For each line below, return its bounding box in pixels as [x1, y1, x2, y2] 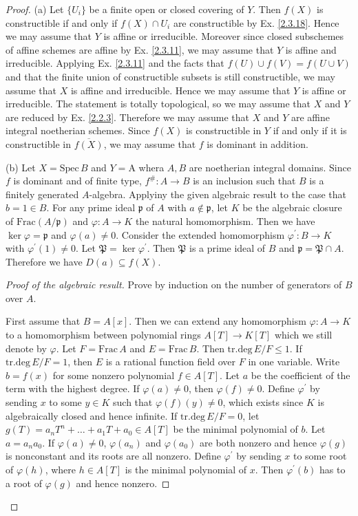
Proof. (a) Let [6, 2, 64, 16]
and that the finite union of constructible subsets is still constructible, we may [6, 69, 335, 83]
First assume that [6, 314, 81, 328]
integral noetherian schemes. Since [6, 123, 150, 138]
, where [45, 462, 76, 476]
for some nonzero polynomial [52, 367, 175, 382]
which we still [274, 327, 333, 342]
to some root [293, 449, 347, 463]
